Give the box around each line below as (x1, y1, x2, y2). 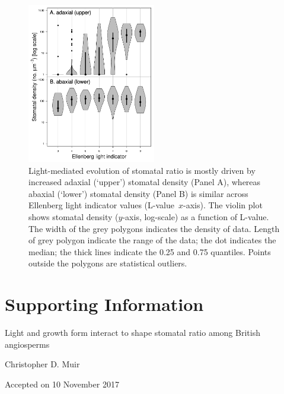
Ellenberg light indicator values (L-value (28, 199, 174, 211)
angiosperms (5, 338, 50, 350)
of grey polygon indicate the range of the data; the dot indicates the (28, 234, 276, 246)
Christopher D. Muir (5, 358, 80, 370)
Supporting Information (5, 292, 204, 316)
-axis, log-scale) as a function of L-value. (122, 211, 269, 223)
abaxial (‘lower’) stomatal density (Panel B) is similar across (28, 187, 248, 199)
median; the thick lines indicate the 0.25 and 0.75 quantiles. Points (28, 245, 271, 258)
